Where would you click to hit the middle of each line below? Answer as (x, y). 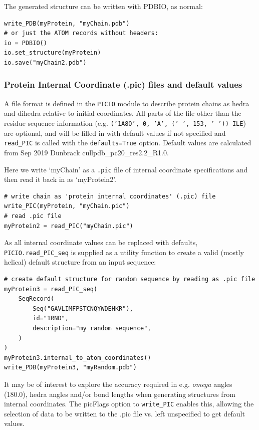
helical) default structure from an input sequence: (80, 262)
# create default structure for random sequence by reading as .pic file (130, 279)
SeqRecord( (36, 299)
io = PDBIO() (26, 43)
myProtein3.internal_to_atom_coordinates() (78, 358)
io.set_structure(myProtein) (53, 53)
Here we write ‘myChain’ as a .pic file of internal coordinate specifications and (126, 169)
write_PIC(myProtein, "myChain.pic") (67, 206)
